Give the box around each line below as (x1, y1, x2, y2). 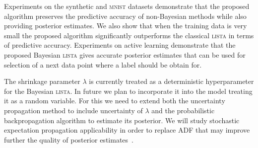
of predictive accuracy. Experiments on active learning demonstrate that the (4, 40, 236, 50)
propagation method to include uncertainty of (4, 105, 143, 115)
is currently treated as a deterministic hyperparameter (89, 76, 254, 86)
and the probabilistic (151, 105, 215, 115)
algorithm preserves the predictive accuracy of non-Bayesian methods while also (4, 10, 247, 21)
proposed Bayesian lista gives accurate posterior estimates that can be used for (4, 49, 246, 60)
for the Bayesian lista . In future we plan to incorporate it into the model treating (4, 85, 253, 96)
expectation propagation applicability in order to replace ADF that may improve (4, 125, 250, 135)
